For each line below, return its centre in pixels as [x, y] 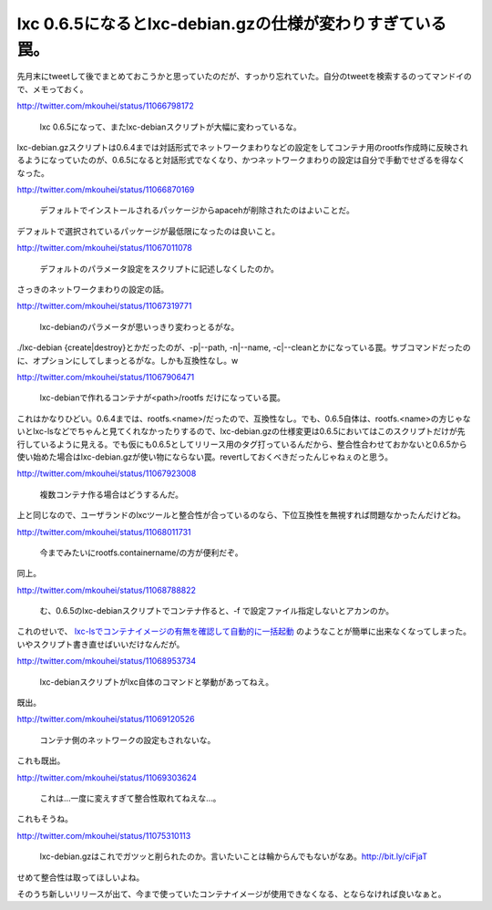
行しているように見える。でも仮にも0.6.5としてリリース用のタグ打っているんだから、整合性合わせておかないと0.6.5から [242, 444]
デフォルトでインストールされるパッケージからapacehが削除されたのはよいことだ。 [197, 211]
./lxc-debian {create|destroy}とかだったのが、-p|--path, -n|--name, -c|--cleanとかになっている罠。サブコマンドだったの [244, 347]
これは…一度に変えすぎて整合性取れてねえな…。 [130, 798]
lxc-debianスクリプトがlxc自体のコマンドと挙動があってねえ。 [157, 682]
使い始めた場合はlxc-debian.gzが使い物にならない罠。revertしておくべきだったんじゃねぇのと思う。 [205, 457]
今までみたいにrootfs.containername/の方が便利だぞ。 [141, 553]
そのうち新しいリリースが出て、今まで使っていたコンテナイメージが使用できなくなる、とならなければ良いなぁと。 [231, 894]
